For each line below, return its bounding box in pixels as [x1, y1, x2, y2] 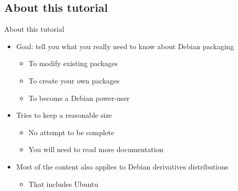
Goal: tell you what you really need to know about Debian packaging [16, 40, 234, 51]
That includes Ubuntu [28, 178, 99, 189]
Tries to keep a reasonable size [16, 110, 112, 120]
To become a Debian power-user [28, 92, 130, 103]
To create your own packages [28, 75, 120, 86]
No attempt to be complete [28, 126, 115, 137]
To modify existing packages [28, 58, 118, 69]
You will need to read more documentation [28, 144, 163, 155]
